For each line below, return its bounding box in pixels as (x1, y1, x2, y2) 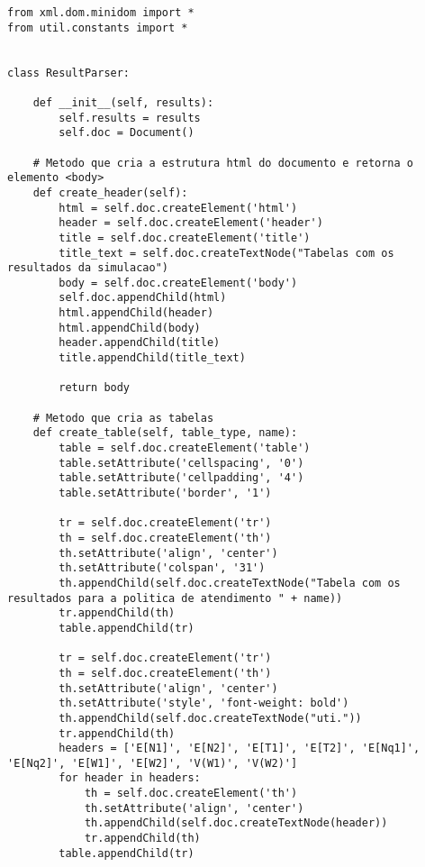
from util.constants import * (7, 21, 188, 34)
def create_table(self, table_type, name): (32, 426, 298, 440)
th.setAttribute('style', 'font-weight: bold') (59, 697, 349, 710)
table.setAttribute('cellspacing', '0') (59, 456, 304, 470)
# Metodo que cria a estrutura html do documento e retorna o (32, 156, 414, 169)
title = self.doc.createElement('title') (59, 231, 311, 244)
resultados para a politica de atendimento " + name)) (7, 591, 343, 605)
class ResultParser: (7, 66, 131, 79)
